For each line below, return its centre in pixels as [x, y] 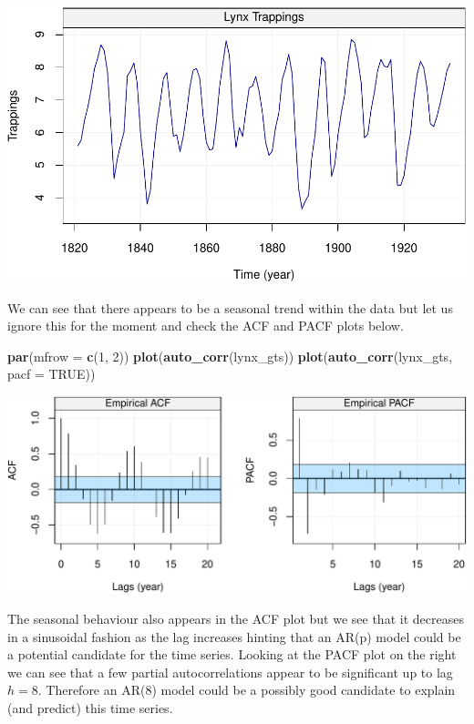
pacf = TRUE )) [52, 374]
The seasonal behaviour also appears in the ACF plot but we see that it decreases [236, 619]
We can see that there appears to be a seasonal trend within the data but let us [230, 307]
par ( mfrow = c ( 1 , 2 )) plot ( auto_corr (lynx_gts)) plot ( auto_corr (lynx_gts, [230, 356]
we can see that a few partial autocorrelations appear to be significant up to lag [230, 672]
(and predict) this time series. [90, 708]
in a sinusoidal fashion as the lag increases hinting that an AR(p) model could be [234, 636]
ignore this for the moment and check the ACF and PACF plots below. [206, 326]
